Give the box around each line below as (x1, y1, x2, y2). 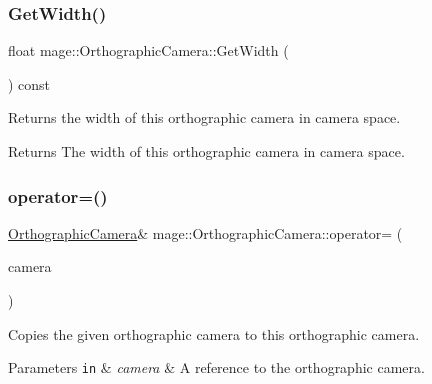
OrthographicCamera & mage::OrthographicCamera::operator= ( (8, 222, 403, 243)
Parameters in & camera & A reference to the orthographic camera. (8, 357, 425, 378)
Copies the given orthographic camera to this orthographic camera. (8, 323, 420, 344)
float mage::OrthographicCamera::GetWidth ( (8, 40, 289, 61)
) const (8, 73, 51, 94)
